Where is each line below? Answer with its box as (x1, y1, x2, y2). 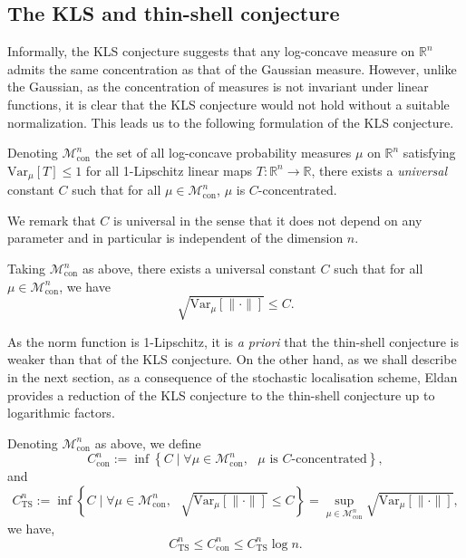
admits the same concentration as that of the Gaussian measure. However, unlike (7, 59, 457, 78)
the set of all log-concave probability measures (94, 143, 352, 162)
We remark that (7, 210, 96, 229)
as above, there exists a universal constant (82, 259, 316, 277)
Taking (7, 259, 46, 277)
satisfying (403, 143, 456, 162)
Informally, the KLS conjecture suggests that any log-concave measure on (7, 42, 415, 61)
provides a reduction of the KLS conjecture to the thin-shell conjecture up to (7, 385, 435, 404)
